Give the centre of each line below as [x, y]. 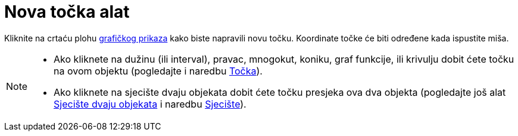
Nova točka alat [67, 12]
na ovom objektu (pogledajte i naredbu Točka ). [158, 71]
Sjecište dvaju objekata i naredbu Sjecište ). [150, 104]
